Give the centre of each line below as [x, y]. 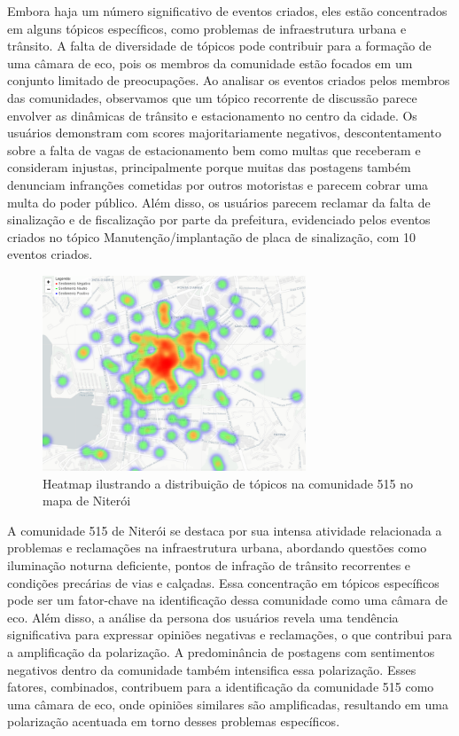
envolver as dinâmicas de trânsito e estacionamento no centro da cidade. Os [212, 115]
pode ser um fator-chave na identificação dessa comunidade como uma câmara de [227, 600]
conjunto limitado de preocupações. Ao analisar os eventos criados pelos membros [229, 80]
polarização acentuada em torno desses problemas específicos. [174, 721]
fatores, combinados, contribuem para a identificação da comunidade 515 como [221, 687]
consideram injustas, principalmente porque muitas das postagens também [209, 167]
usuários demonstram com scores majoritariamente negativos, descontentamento [224, 133]
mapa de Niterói [87, 501]
